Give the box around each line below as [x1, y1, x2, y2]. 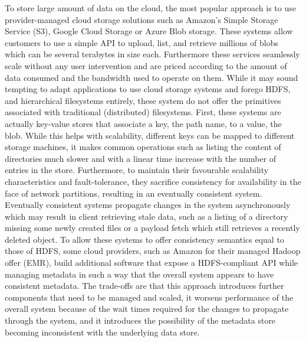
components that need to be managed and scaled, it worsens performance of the [5, 291, 294, 303]
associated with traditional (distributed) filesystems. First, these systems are [5, 106, 281, 118]
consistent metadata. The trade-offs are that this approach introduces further [5, 279, 284, 292]
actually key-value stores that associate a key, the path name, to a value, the [5, 117, 282, 129]
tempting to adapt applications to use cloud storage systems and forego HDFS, [5, 83, 291, 95]
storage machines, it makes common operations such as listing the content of [5, 141, 281, 153]
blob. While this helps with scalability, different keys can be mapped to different [5, 129, 295, 141]
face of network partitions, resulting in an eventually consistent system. [5, 187, 262, 199]
